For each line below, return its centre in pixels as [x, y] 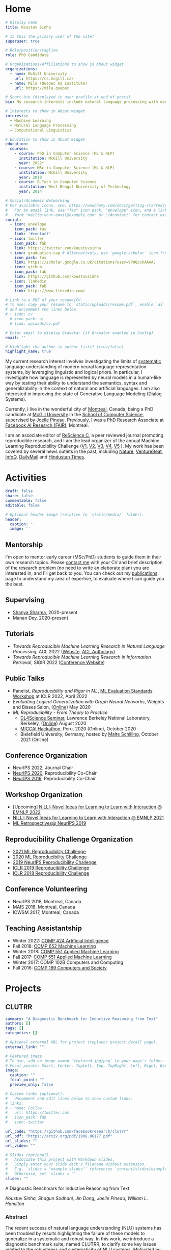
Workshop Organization [44, 794]
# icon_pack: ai [27, 319]
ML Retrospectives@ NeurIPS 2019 [49, 823]
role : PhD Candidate [27, 55]
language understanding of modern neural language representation [76, 367]
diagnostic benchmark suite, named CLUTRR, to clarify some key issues [81, 1244]
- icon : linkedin [28, 281]
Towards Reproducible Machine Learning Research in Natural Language [89, 646]
